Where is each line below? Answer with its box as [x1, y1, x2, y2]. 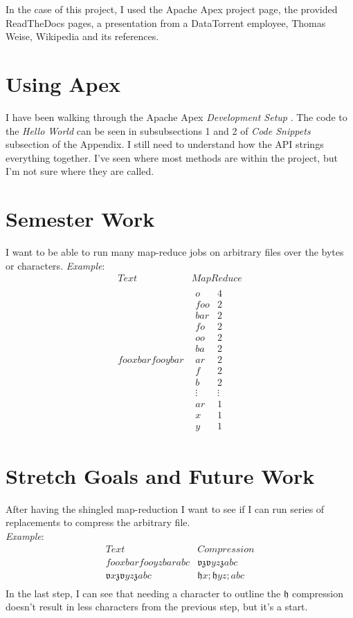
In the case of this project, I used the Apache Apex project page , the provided [6, 2, 338, 16]
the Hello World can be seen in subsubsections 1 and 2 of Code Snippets [6, 123, 311, 138]
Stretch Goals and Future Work [6, 461, 315, 489]
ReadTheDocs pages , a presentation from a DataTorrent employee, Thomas [6, 15, 326, 30]
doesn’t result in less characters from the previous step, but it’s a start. [6, 599, 308, 614]
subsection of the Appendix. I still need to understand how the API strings [6, 137, 324, 151]
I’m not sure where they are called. [6, 164, 154, 178]
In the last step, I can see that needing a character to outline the [6, 586, 281, 600]
